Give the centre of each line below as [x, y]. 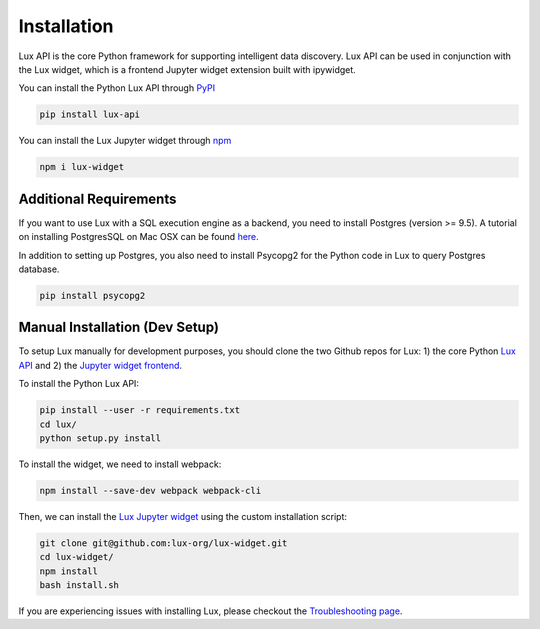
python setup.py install [100, 438]
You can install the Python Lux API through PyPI [116, 88]
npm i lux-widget [82, 167]
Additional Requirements [97, 198]
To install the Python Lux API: [79, 384]
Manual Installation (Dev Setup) [119, 327]
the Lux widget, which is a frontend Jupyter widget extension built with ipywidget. [187, 69]
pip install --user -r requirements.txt [139, 410]
